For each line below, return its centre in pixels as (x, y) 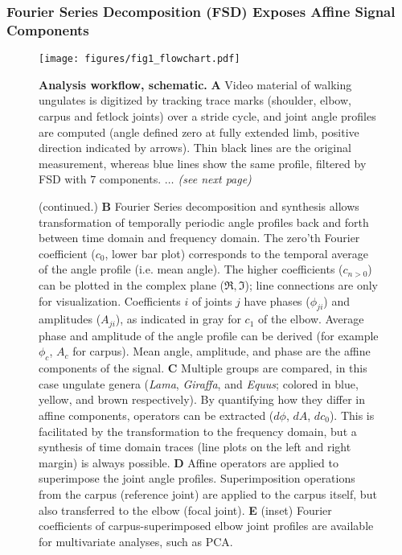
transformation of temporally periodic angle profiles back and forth (204, 222)
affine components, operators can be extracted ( (156, 415)
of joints (212, 300)
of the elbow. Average (311, 319)
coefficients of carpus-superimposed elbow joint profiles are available (206, 526)
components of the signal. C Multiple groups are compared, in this (203, 368)
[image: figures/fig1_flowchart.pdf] (139, 59)
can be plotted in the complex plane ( (131, 284)
